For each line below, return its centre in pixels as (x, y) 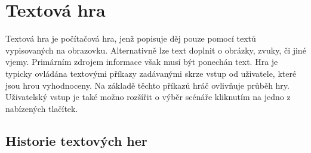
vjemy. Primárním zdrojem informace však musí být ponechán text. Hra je (142, 62)
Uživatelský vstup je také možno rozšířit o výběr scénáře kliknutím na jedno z (148, 97)
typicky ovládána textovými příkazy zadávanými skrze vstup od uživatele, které (151, 73)
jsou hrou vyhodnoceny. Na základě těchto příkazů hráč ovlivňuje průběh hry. (147, 85)
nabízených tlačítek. (42, 108)
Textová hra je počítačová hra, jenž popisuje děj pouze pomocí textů (131, 38)
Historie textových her (76, 140)
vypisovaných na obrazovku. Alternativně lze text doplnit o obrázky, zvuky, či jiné (156, 50)
